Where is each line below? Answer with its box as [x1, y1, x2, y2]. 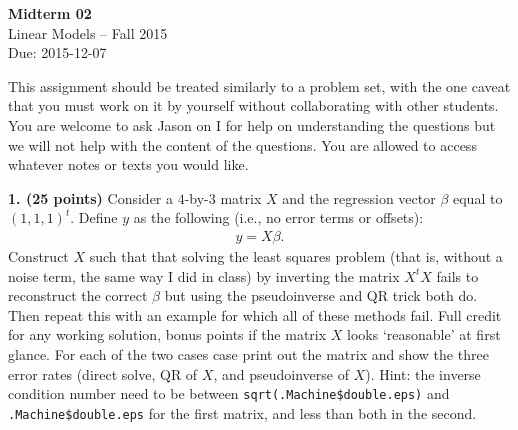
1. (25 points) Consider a [8, 187, 174, 208]
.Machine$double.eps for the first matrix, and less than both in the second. [8, 402, 477, 423]
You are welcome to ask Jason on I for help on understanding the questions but [8, 114, 496, 135]
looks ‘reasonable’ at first [347, 324, 501, 345]
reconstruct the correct [8, 285, 148, 306]
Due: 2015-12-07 [8, 42, 107, 63]
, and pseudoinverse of [213, 363, 349, 384]
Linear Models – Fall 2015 [8, 22, 168, 43]
